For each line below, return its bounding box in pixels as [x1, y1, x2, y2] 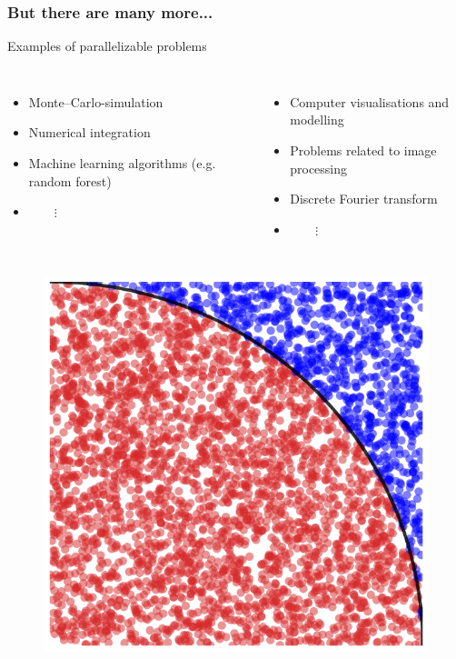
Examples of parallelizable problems [7, 36, 207, 55]
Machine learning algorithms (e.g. [28, 154, 216, 172]
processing [290, 158, 348, 177]
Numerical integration [28, 123, 151, 142]
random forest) [28, 171, 112, 190]
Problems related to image [290, 141, 437, 159]
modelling [290, 110, 344, 129]
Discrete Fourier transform [290, 189, 438, 208]
